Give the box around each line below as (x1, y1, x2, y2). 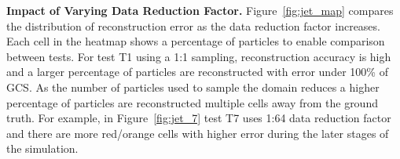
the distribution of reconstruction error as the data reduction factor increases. (6, 17, 380, 34)
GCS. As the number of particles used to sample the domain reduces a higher (6, 78, 380, 95)
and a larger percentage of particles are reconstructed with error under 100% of (6, 63, 388, 80)
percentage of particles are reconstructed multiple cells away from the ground (6, 94, 378, 110)
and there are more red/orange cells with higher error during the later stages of (6, 125, 389, 141)
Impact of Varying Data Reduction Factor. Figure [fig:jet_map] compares (6, 2, 394, 18)
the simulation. (6, 140, 79, 157)
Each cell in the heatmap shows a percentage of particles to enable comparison (6, 33, 385, 49)
